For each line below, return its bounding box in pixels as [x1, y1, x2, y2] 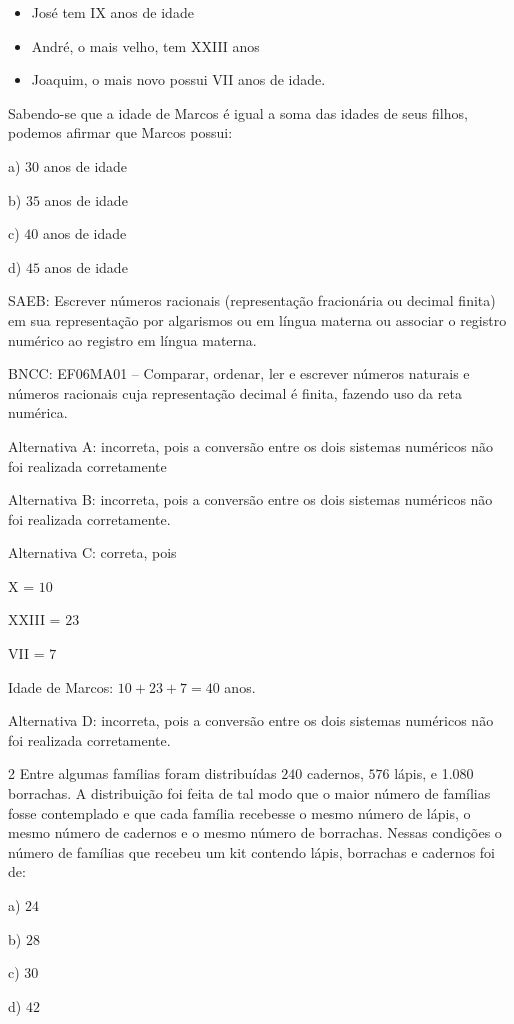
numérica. [8, 402, 68, 423]
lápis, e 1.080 [394, 763, 474, 784]
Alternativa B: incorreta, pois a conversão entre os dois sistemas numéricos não [8, 489, 493, 510]
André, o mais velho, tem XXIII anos [31, 35, 260, 56]
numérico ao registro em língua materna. [8, 329, 257, 350]
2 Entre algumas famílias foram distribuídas [8, 763, 277, 784]
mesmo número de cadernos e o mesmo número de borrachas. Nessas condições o [8, 822, 502, 843]
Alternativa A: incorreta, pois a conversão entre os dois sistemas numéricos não [8, 435, 493, 456]
